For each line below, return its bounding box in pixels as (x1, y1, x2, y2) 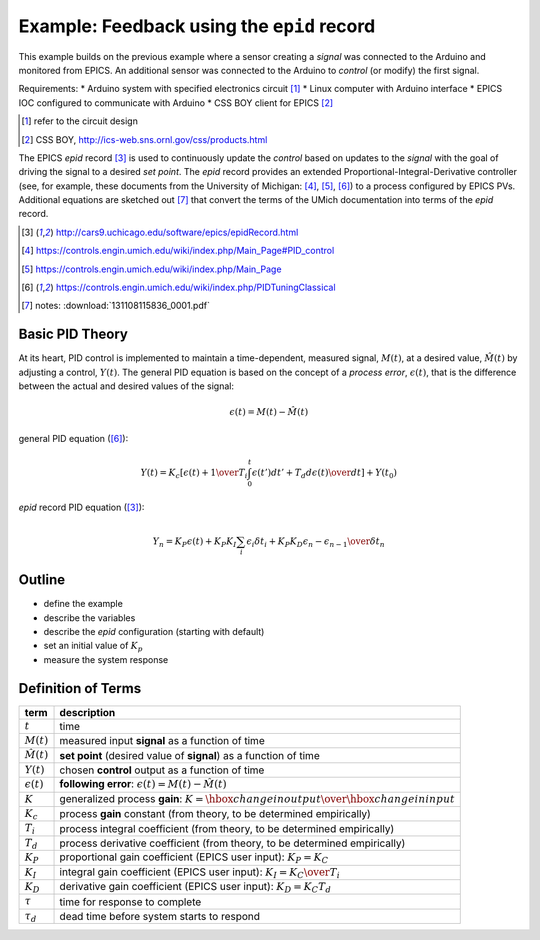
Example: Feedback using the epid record (18, 15, 376, 37)
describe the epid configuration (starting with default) (43, 625, 265, 637)
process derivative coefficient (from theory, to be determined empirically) (59, 836, 406, 850)
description (59, 705, 116, 719)
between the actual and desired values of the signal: (18, 380, 235, 392)
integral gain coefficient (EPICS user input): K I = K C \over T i (59, 865, 340, 880)
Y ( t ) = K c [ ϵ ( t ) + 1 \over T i (140, 466, 249, 480)
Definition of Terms (18, 680, 142, 697)
